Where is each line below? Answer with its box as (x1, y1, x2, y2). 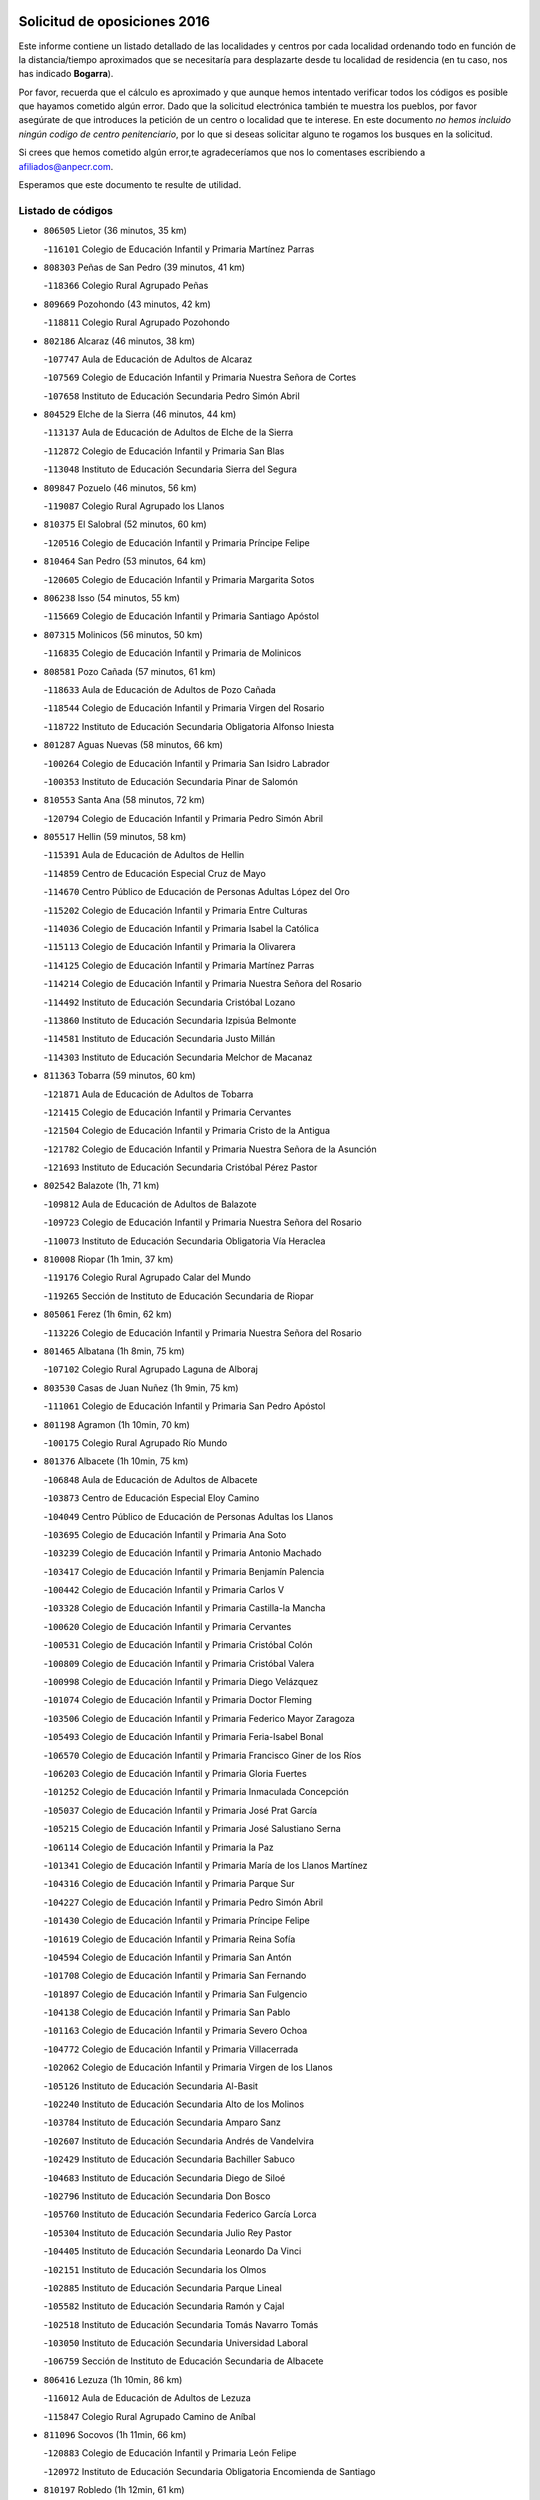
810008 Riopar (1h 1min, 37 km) (43, 1253, 174, 1265)
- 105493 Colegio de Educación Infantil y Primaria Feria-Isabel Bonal (43, 1731, 324, 1743)
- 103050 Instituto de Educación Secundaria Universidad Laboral (43, 2337, 309, 2349)
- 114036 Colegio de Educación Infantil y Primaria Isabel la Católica (43, 923, 320, 935)
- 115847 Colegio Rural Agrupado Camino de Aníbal (43, 2410, 256, 2422)
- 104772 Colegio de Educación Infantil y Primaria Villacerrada (43, 2043, 299, 2055)
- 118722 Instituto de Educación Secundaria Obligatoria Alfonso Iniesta (43, 720, 335, 732)
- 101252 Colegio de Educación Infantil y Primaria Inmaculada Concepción (43, 1786, 349, 1798)
